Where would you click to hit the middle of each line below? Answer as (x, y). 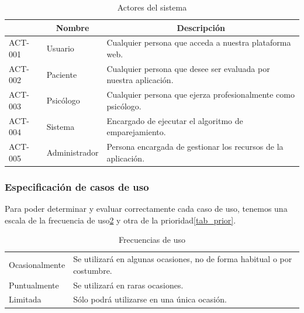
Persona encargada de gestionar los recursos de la (195, 147)
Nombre (72, 27)
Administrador (72, 152)
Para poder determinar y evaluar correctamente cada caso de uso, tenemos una (146, 209)
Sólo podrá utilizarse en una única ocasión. (150, 299)
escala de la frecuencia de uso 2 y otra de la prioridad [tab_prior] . (120, 220)
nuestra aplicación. (140, 80)
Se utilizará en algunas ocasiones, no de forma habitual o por (183, 259)
